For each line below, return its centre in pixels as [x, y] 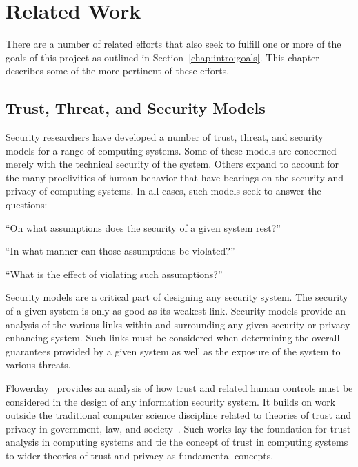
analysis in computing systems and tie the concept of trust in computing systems [177, 442]
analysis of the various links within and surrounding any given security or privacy [178, 324]
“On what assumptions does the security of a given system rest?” [143, 227]
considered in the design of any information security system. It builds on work [171, 401]
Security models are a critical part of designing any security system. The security [177, 297]
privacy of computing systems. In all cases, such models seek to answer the [163, 191]
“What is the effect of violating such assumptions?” [114, 274]
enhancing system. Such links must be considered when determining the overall [173, 338]
